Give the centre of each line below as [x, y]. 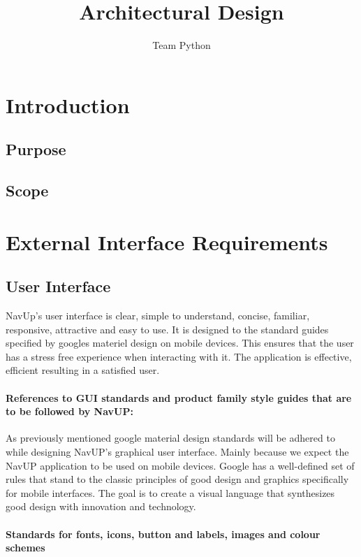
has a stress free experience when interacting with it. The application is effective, [179, 356]
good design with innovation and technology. [101, 506]
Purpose [36, 149]
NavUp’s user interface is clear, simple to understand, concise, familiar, [158, 316]
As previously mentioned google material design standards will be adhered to [170, 438]
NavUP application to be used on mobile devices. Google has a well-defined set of [180, 465]
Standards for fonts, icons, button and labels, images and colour [163, 534]
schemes [25, 548]
